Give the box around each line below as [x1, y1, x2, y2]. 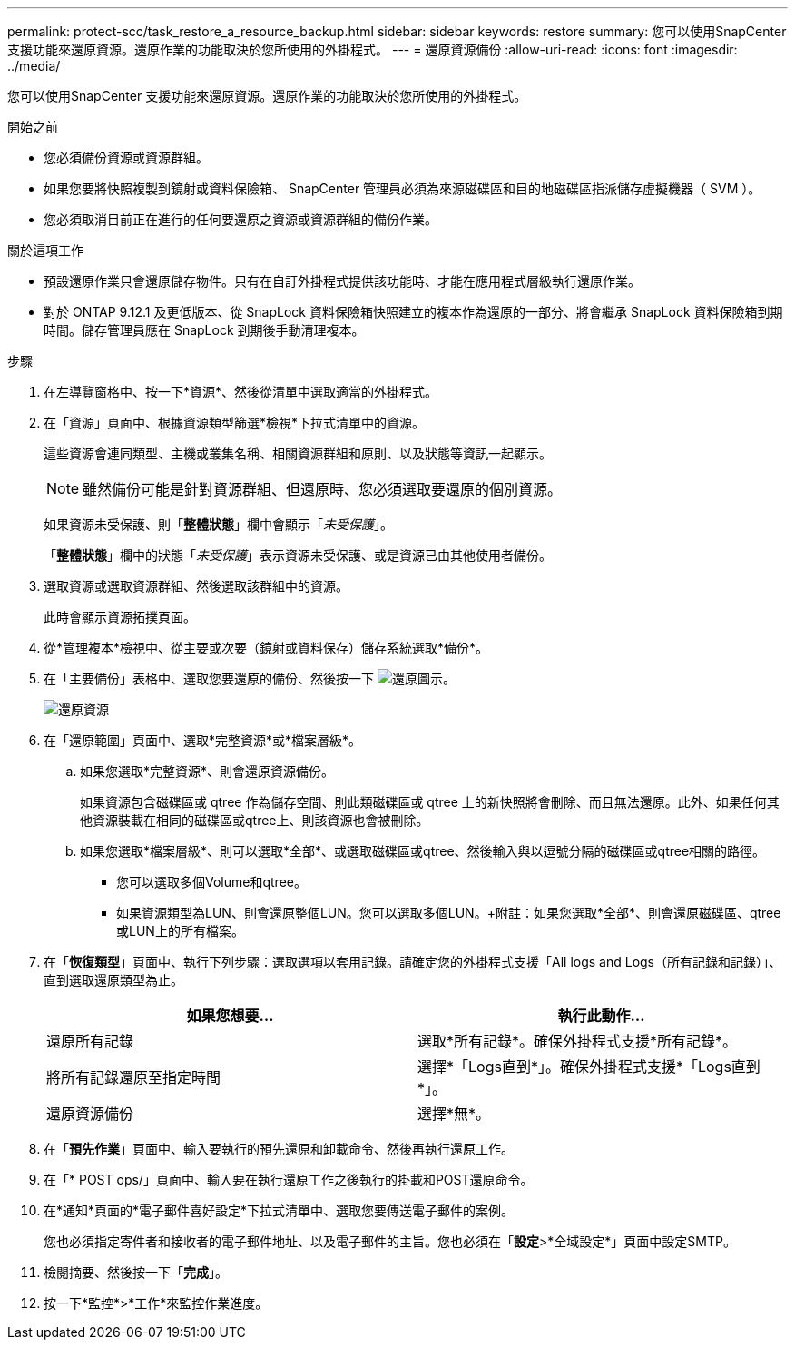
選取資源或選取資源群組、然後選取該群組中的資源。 [44, 578, 348, 594]
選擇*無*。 [417, 1105, 491, 1123]
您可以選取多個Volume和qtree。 [116, 874, 307, 890]
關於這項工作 [7, 242, 83, 258]
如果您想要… [186, 1007, 274, 1025]
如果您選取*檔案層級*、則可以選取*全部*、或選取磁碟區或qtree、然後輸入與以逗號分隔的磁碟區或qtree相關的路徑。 [80, 843, 766, 859]
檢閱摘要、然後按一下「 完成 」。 [44, 1264, 228, 1280]
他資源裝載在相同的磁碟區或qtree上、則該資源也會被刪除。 [80, 812, 429, 828]
